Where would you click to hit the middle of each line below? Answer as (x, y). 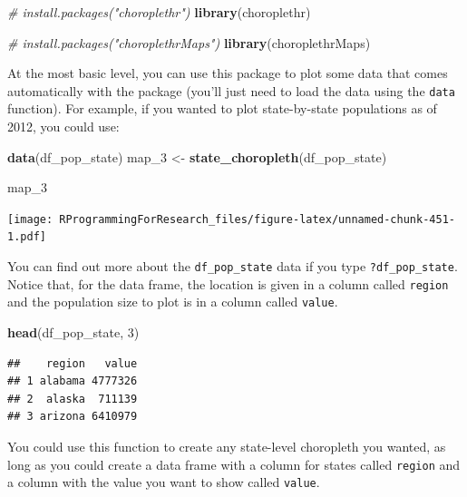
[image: (30, 219)
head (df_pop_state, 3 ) (73, 332)
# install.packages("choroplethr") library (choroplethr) (159, 12)
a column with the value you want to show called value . (164, 482)
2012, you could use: (63, 127)
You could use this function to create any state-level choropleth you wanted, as (227, 447)
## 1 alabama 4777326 (73, 381)
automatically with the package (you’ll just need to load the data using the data (231, 90)
